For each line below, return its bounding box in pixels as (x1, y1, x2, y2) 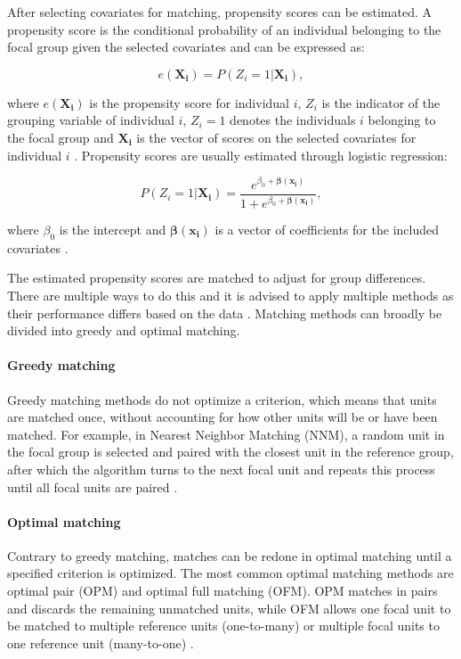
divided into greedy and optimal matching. (7, 321, 240, 340)
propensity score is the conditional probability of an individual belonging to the (7, 20, 441, 38)
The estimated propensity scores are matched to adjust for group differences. (7, 268, 426, 287)
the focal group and (7, 128, 114, 146)
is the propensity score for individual (89, 93, 290, 111)
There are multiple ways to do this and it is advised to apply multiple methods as (7, 285, 454, 304)
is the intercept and (59, 219, 166, 238)
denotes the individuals (230, 111, 356, 129)
